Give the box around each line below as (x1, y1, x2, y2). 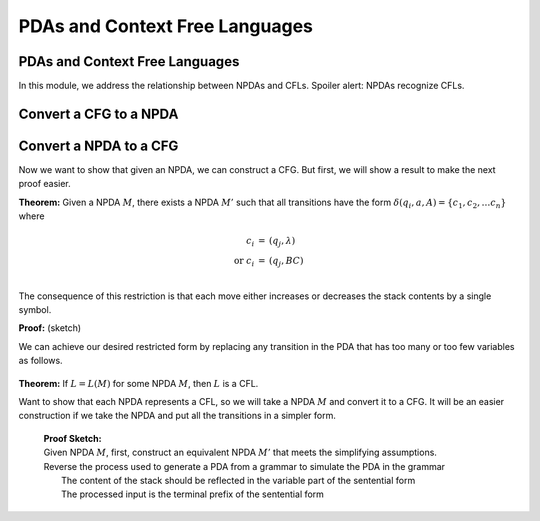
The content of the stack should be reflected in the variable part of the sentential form (61, 474, 416, 486)
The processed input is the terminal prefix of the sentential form (61, 488, 325, 500)
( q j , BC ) (268, 255, 304, 269)
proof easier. (18, 178, 72, 190)
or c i (233, 255, 255, 269)
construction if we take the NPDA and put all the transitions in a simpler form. (18, 410, 337, 422)
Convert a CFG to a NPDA (18, 105, 179, 122)
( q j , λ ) (268, 235, 296, 249)
